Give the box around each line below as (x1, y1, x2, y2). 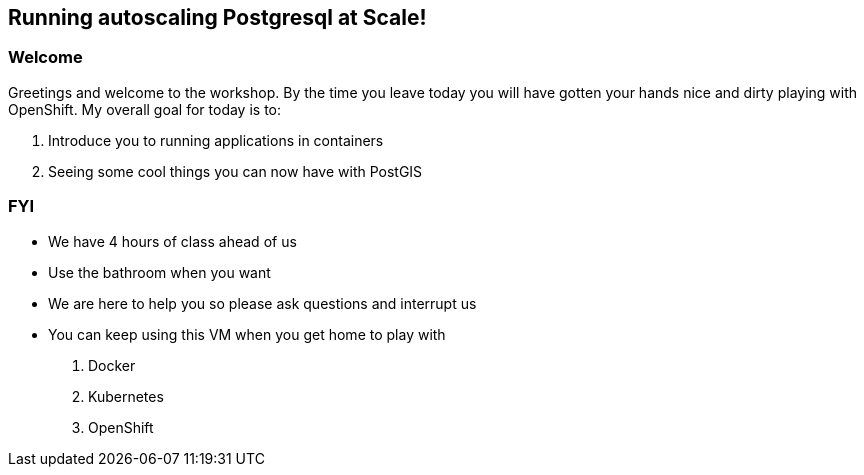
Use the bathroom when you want (48, 263, 271, 281)
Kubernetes (88, 387, 164, 405)
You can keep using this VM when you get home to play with (48, 325, 446, 343)
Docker (88, 356, 136, 374)
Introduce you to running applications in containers (48, 131, 384, 149)
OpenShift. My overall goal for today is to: (8, 100, 282, 118)
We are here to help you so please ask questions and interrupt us (48, 294, 477, 312)
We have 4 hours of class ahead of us (48, 232, 297, 250)
